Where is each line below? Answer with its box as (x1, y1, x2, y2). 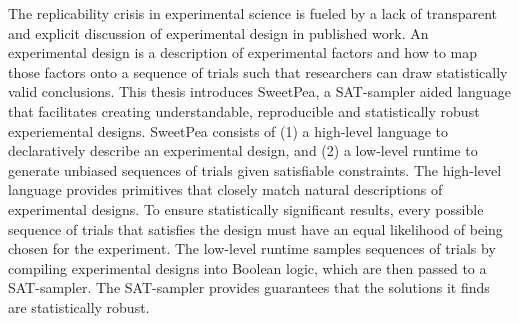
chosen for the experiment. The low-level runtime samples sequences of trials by (8, 238, 496, 259)
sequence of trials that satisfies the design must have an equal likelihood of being (8, 218, 503, 239)
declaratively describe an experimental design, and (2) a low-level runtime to (8, 140, 478, 161)
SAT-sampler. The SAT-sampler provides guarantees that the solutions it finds (8, 277, 490, 298)
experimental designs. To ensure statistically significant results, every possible (8, 198, 484, 219)
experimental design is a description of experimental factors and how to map (8, 42, 478, 63)
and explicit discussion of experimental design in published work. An (8, 22, 429, 43)
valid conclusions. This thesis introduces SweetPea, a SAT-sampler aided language (8, 81, 511, 102)
